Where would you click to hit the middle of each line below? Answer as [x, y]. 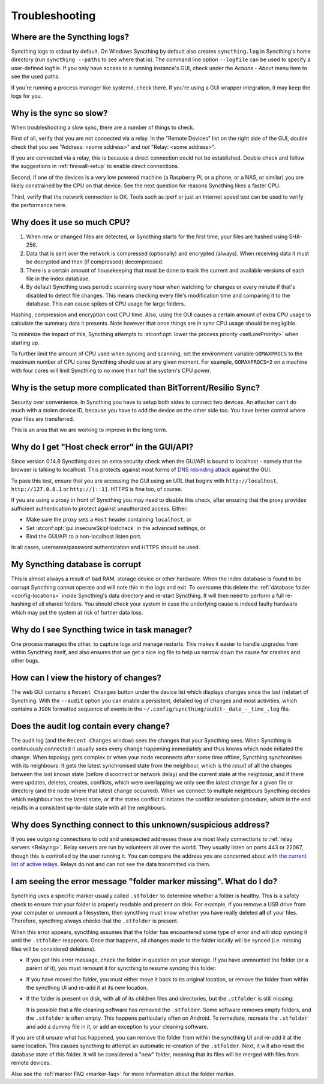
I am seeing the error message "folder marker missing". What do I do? [144, 881]
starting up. [25, 343]
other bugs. [25, 661]
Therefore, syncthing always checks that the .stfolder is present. [95, 921]
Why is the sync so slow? [59, 113]
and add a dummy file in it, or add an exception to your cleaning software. [117, 1026]
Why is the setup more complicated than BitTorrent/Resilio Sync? [136, 387]
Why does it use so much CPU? [70, 222]
